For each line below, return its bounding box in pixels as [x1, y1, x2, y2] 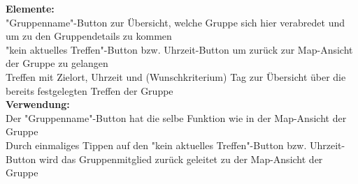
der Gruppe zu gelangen [6, 56, 108, 70]
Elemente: [6, 1, 55, 15]
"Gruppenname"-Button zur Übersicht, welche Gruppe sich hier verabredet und [6, 15, 345, 29]
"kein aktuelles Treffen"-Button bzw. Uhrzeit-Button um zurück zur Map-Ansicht [6, 42, 353, 56]
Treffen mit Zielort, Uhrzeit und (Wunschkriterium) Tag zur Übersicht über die [6, 69, 346, 84]
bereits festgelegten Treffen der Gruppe [6, 83, 173, 98]
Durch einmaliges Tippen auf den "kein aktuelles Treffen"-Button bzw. [6, 137, 307, 152]
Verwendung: [6, 97, 70, 112]
